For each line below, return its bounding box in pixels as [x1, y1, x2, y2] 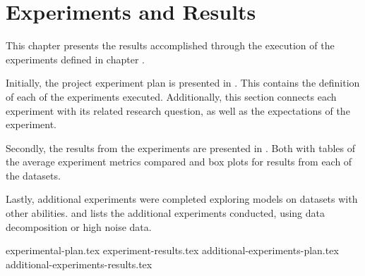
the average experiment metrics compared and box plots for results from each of [6, 154, 352, 169]
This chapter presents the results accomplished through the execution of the [6, 38, 335, 53]
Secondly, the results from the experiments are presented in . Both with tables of [6, 140, 356, 155]
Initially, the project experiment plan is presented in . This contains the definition [6, 75, 360, 90]
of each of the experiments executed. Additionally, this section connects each [6, 89, 337, 103]
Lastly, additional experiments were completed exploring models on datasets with [6, 192, 358, 206]
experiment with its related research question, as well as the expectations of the [6, 103, 350, 118]
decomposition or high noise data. [6, 219, 152, 234]
